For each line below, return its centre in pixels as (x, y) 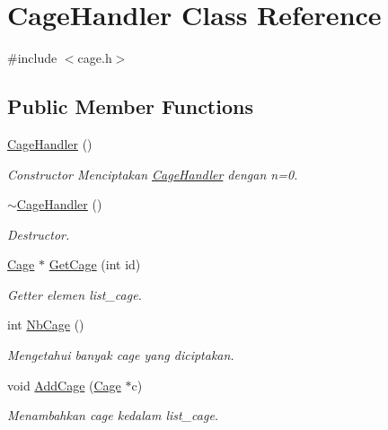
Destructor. (39, 234)
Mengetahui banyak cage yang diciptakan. (121, 355)
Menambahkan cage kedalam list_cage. (113, 415)
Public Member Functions (130, 106)
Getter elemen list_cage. (75, 294)
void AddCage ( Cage (64, 385)
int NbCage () (46, 325)
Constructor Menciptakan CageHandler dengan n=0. (153, 174)
